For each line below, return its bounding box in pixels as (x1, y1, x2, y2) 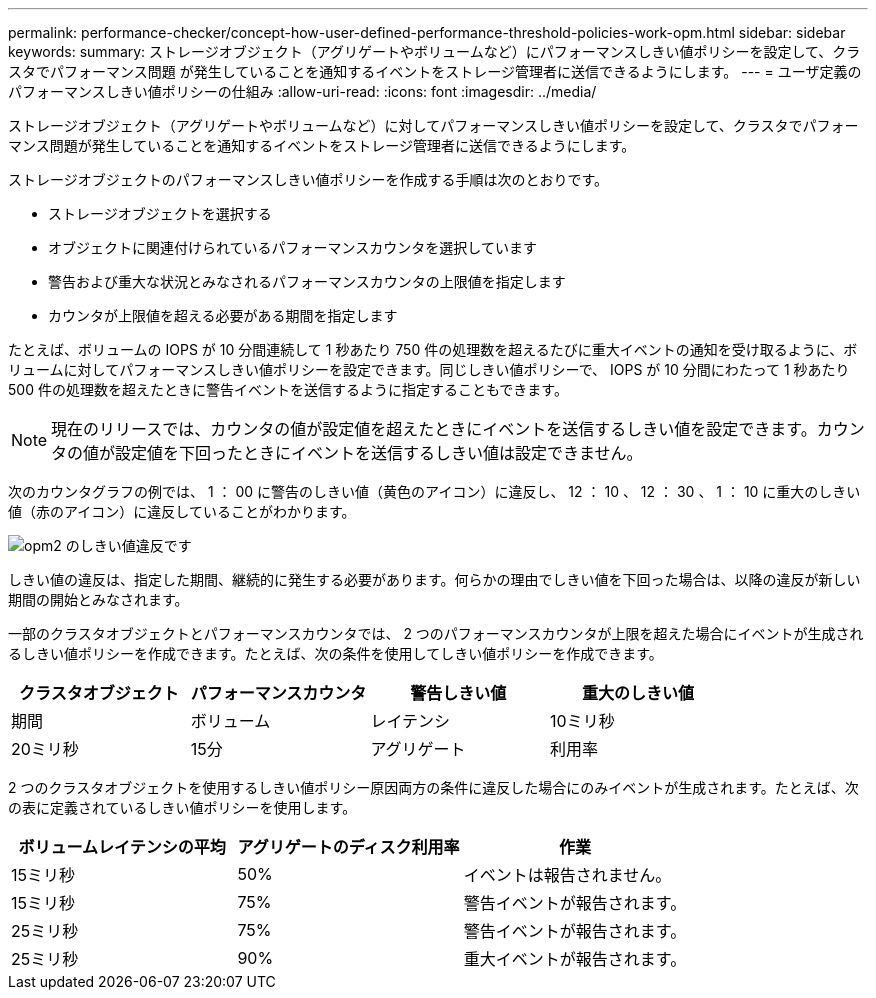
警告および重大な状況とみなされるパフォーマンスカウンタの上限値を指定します (48, 273, 566, 290)
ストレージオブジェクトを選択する (48, 205, 272, 222)
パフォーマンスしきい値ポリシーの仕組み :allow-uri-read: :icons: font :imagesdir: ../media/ (8, 83, 597, 100)
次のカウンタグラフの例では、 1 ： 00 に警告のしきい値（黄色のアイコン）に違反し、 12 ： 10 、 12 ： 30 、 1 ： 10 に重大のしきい (8, 483, 861, 500)
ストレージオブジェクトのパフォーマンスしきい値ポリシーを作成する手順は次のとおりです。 (8, 171, 609, 188)
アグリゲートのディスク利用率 (237, 837, 460, 857)
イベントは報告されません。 (463, 865, 672, 885)
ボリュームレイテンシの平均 (18, 837, 226, 857)
